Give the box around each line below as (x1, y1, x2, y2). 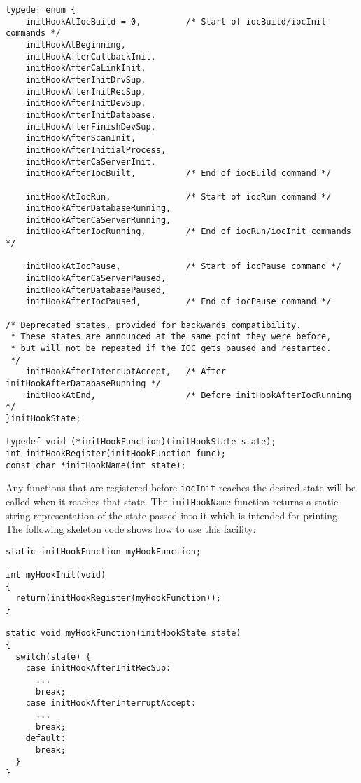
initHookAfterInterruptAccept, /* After (25, 367, 226, 377)
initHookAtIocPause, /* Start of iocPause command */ (25, 261, 341, 272)
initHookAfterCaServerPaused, (25, 273, 167, 284)
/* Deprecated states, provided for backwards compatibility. (6, 320, 302, 330)
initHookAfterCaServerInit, (25, 156, 156, 167)
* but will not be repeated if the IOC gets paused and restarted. (10, 343, 332, 354)
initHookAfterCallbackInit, (25, 51, 156, 62)
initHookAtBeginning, (25, 39, 126, 50)
